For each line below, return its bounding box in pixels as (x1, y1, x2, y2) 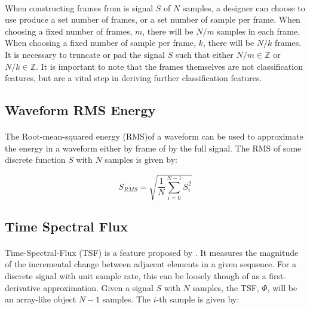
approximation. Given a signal (43, 281, 154, 293)
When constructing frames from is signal (5, 1, 154, 14)
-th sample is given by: (156, 293, 240, 305)
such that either (175, 48, 234, 60)
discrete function (5, 153, 66, 166)
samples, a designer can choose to (182, 1, 305, 14)
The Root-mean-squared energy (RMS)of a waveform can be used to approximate (5, 130, 303, 143)
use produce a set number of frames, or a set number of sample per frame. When (5, 13, 300, 26)
